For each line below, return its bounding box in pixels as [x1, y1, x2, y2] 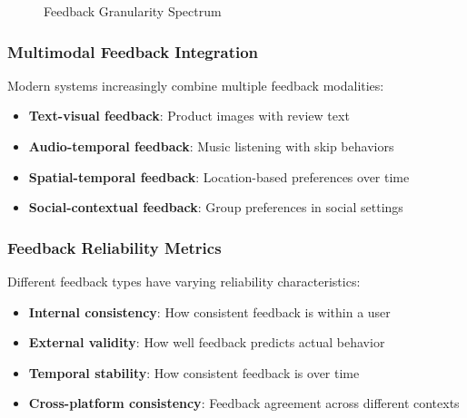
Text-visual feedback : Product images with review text [28, 106, 350, 125]
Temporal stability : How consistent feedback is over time [28, 363, 360, 382]
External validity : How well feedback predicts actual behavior [28, 333, 385, 352]
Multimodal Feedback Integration [7, 40, 259, 63]
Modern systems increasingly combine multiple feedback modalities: [7, 75, 384, 94]
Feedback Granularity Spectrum [44, 2, 222, 20]
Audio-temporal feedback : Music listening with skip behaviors [28, 137, 394, 155]
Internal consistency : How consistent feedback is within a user [28, 302, 391, 321]
